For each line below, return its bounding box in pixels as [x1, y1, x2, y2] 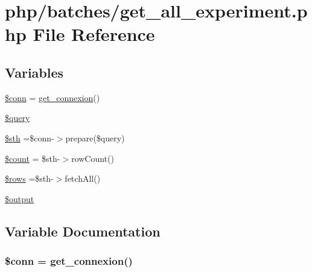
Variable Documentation [5, 221, 161, 240]
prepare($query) [65, 131, 125, 144]
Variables [5, 63, 64, 81]
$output [5, 192, 34, 205]
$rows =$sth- [5, 172, 54, 185]
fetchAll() [65, 172, 101, 185]
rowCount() [71, 152, 114, 164]
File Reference [33, 22, 155, 46]
